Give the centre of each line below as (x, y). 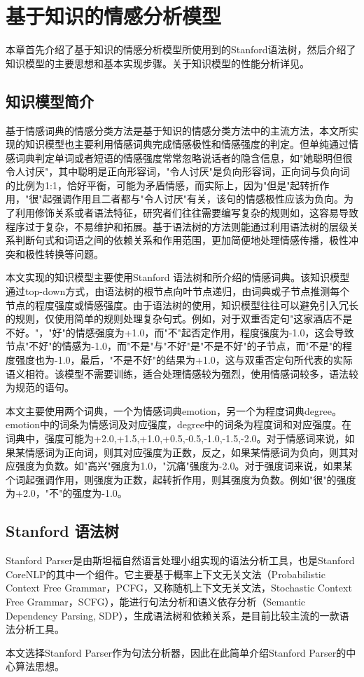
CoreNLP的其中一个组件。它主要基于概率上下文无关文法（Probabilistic (166, 574)
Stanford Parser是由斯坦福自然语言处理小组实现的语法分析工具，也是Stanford (180, 560)
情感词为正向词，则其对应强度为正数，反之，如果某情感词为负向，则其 (187, 452)
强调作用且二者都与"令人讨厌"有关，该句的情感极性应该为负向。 (198, 199)
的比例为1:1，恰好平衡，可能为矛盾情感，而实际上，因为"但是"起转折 (163, 185)
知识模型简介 (50, 101)
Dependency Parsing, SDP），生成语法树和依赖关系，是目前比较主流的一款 (173, 615)
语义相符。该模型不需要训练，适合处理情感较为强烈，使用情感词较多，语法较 (182, 373)
